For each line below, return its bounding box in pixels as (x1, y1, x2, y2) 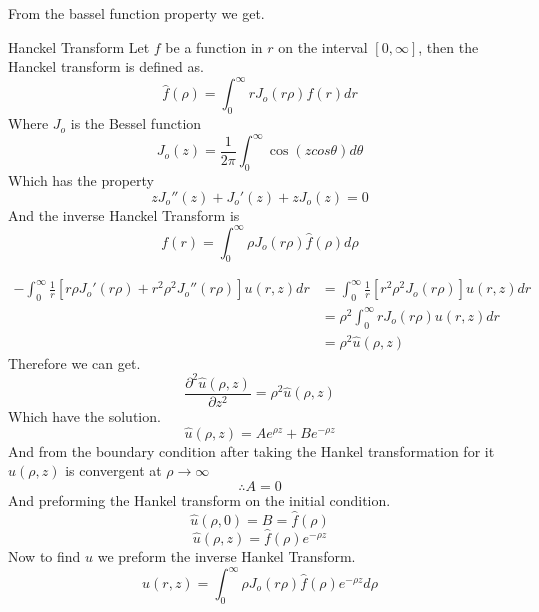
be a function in (165, 36, 263, 57)
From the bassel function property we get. (8, 3, 265, 23)
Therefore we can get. (8, 352, 141, 373)
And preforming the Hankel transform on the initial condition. (8, 489, 391, 510)
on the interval (278, 36, 368, 57)
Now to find (8, 545, 81, 566)
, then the (418, 36, 479, 57)
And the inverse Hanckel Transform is (8, 204, 240, 225)
